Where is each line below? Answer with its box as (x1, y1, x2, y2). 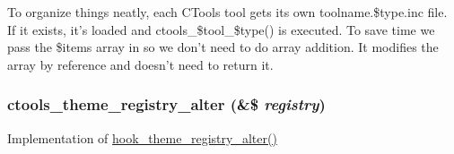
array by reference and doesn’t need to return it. (7, 55, 274, 73)
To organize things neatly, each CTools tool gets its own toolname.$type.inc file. (7, 3, 448, 21)
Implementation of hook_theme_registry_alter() (7, 128, 277, 147)
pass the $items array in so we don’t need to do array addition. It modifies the (7, 38, 439, 56)
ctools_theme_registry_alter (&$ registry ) (7, 93, 326, 115)
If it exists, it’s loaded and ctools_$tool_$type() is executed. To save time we (7, 20, 435, 38)
